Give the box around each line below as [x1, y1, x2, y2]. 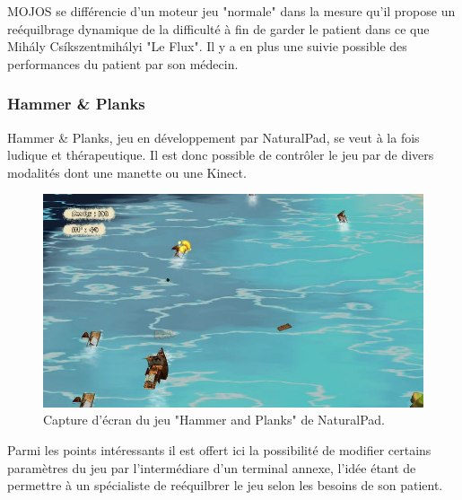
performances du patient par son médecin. [7, 54, 239, 73]
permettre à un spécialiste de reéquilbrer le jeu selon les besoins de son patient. [7, 476, 443, 495]
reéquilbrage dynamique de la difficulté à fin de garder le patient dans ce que [7, 19, 430, 38]
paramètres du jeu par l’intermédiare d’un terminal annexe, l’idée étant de [7, 458, 416, 477]
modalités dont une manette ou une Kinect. [7, 162, 247, 181]
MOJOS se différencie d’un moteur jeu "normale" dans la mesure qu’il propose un [7, 2, 456, 20]
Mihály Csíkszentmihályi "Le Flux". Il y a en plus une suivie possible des [7, 37, 407, 56]
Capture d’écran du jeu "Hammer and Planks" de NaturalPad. [43, 410, 385, 429]
